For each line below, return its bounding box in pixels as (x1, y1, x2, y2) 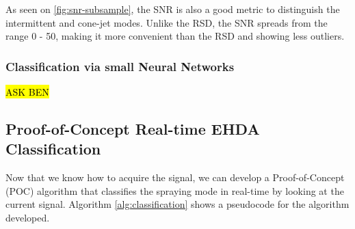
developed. (5, 210, 50, 224)
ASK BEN (5, 85, 49, 98)
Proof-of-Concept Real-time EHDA (5, 118, 260, 139)
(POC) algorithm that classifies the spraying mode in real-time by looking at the (5, 183, 344, 198)
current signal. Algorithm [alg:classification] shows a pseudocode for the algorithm (5, 197, 350, 211)
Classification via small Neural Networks (5, 57, 235, 75)
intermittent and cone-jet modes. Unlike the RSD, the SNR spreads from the (5, 15, 328, 29)
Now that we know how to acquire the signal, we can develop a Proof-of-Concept (5, 170, 345, 185)
